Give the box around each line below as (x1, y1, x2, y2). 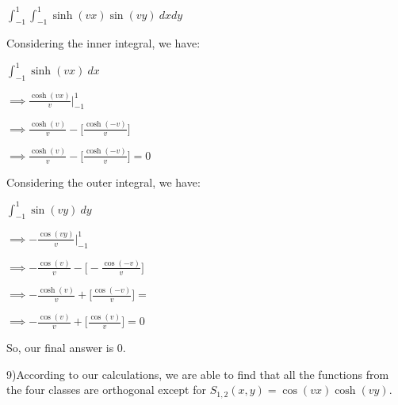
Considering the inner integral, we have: (6, 35, 201, 51)
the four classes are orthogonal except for (6, 381, 206, 398)
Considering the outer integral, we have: (6, 173, 201, 190)
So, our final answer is (6, 339, 114, 355)
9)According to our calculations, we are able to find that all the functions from (6, 365, 389, 382)
